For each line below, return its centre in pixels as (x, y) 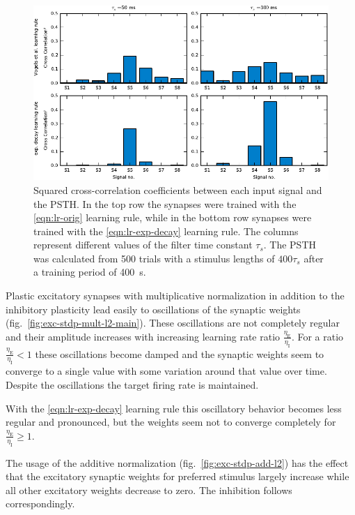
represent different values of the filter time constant (143, 245)
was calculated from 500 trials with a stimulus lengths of (154, 258)
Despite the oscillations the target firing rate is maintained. (132, 385)
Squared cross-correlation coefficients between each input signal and (178, 189)
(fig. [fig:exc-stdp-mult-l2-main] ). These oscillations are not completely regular (173, 323)
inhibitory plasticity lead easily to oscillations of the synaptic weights (153, 309)
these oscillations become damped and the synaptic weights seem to (180, 353)
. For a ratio (317, 336)
